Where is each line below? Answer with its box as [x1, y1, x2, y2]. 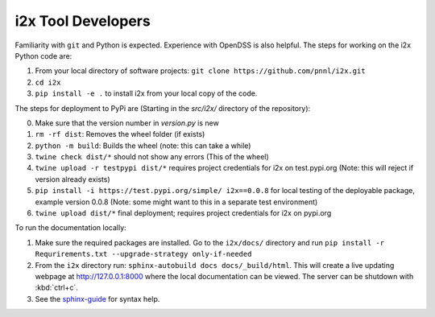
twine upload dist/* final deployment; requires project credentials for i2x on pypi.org [35, 208, 332, 218]
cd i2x [35, 77, 61, 87]
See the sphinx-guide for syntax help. [35, 294, 160, 303]
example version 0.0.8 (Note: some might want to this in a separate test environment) [35, 197, 318, 207]
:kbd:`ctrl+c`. [35, 282, 78, 293]
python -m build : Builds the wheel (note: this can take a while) [35, 141, 251, 150]
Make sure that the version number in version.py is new [35, 117, 219, 128]
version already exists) [35, 174, 110, 184]
